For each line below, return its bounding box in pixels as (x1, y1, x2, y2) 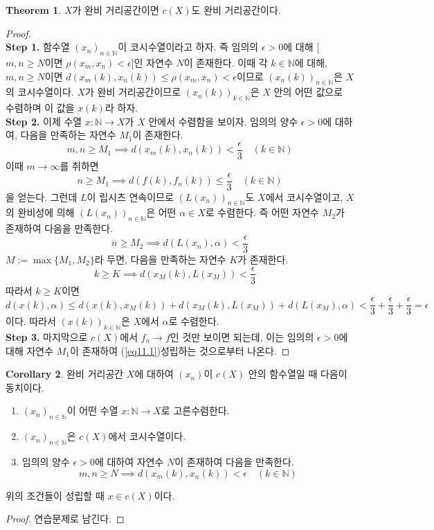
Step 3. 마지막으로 (6, 330, 88, 344)
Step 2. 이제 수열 (6, 114, 82, 128)
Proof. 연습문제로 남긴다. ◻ (6, 511, 125, 526)
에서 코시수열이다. (108, 429, 186, 443)
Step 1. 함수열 (6, 39, 70, 54)
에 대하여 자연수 (94, 454, 164, 468)
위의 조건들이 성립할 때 (6, 488, 105, 502)
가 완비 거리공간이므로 (84, 85, 181, 99)
